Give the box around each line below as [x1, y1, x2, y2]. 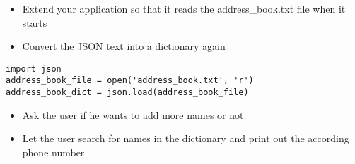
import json [6, 63, 62, 74]
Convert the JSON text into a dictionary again [22, 39, 226, 53]
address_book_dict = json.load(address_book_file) [6, 87, 249, 98]
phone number [22, 144, 85, 159]
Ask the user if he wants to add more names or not [22, 107, 244, 122]
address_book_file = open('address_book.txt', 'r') [6, 75, 254, 86]
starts [22, 15, 47, 30]
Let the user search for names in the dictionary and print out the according [22, 131, 349, 146]
